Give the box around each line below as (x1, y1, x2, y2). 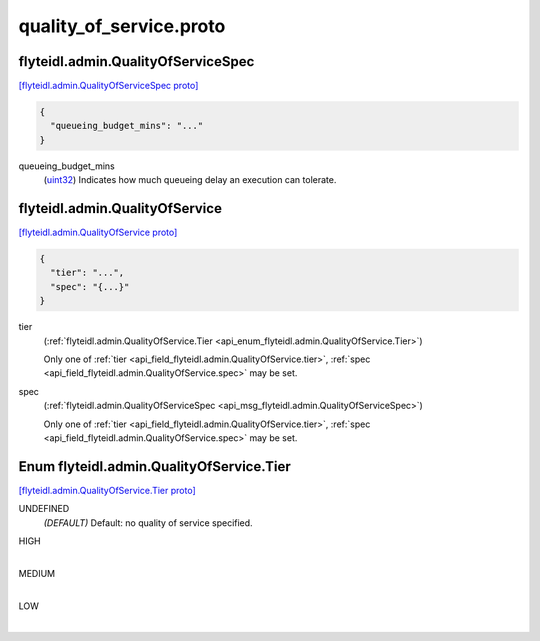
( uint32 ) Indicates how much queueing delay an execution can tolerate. (43, 174, 337, 186)
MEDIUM (18, 567, 55, 579)
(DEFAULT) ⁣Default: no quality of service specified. (43, 516, 254, 529)
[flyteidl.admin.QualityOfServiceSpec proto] (18, 80, 199, 92)
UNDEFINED (18, 503, 70, 515)
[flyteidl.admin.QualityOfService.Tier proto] (18, 484, 197, 496)
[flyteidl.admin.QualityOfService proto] (18, 226, 178, 239)
